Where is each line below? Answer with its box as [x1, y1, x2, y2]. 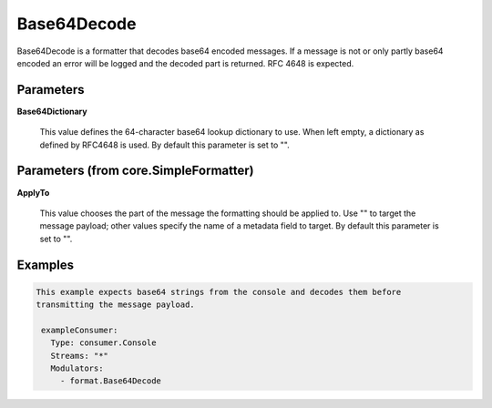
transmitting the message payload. [36, 300, 195, 310]
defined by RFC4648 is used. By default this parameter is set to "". [39, 139, 291, 150]
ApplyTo [16, 187, 50, 198]
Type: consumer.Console [50, 338, 157, 348]
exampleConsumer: [41, 324, 118, 335]
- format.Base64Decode [59, 376, 161, 386]
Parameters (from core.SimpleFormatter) [16, 163, 254, 178]
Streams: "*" [50, 351, 109, 361]
